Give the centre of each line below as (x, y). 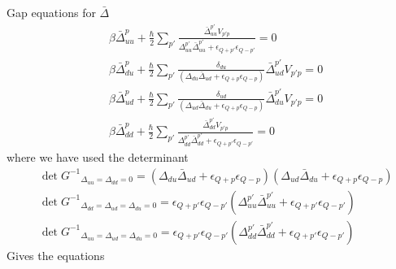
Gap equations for (51, 12)
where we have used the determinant (98, 157)
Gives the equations (56, 255)
